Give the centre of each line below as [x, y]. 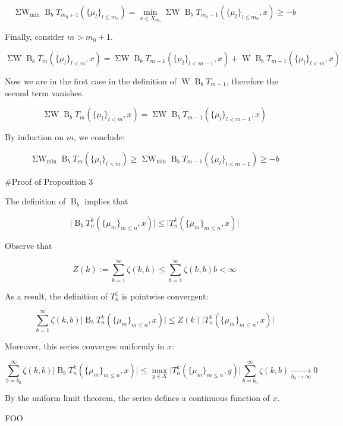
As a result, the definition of [56, 296]
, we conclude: [99, 137]
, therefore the [252, 81]
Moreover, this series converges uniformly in [85, 346]
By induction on [34, 137]
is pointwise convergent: [165, 296]
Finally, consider [35, 37]
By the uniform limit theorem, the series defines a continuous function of [137, 398]
